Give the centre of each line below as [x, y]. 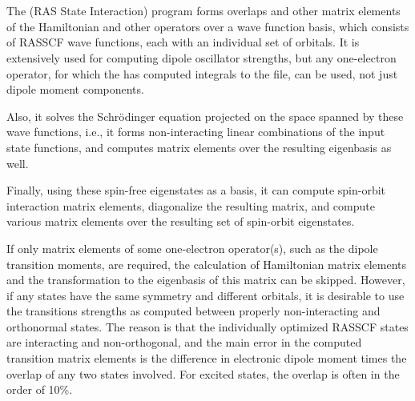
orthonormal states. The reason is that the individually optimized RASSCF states [207, 326]
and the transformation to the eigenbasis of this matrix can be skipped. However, [206, 280]
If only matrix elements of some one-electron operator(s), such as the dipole [192, 248]
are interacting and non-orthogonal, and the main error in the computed [184, 342]
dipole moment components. [75, 89]
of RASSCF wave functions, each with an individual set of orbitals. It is [183, 42]
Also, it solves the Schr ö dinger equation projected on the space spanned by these [205, 116]
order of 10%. [40, 389]
